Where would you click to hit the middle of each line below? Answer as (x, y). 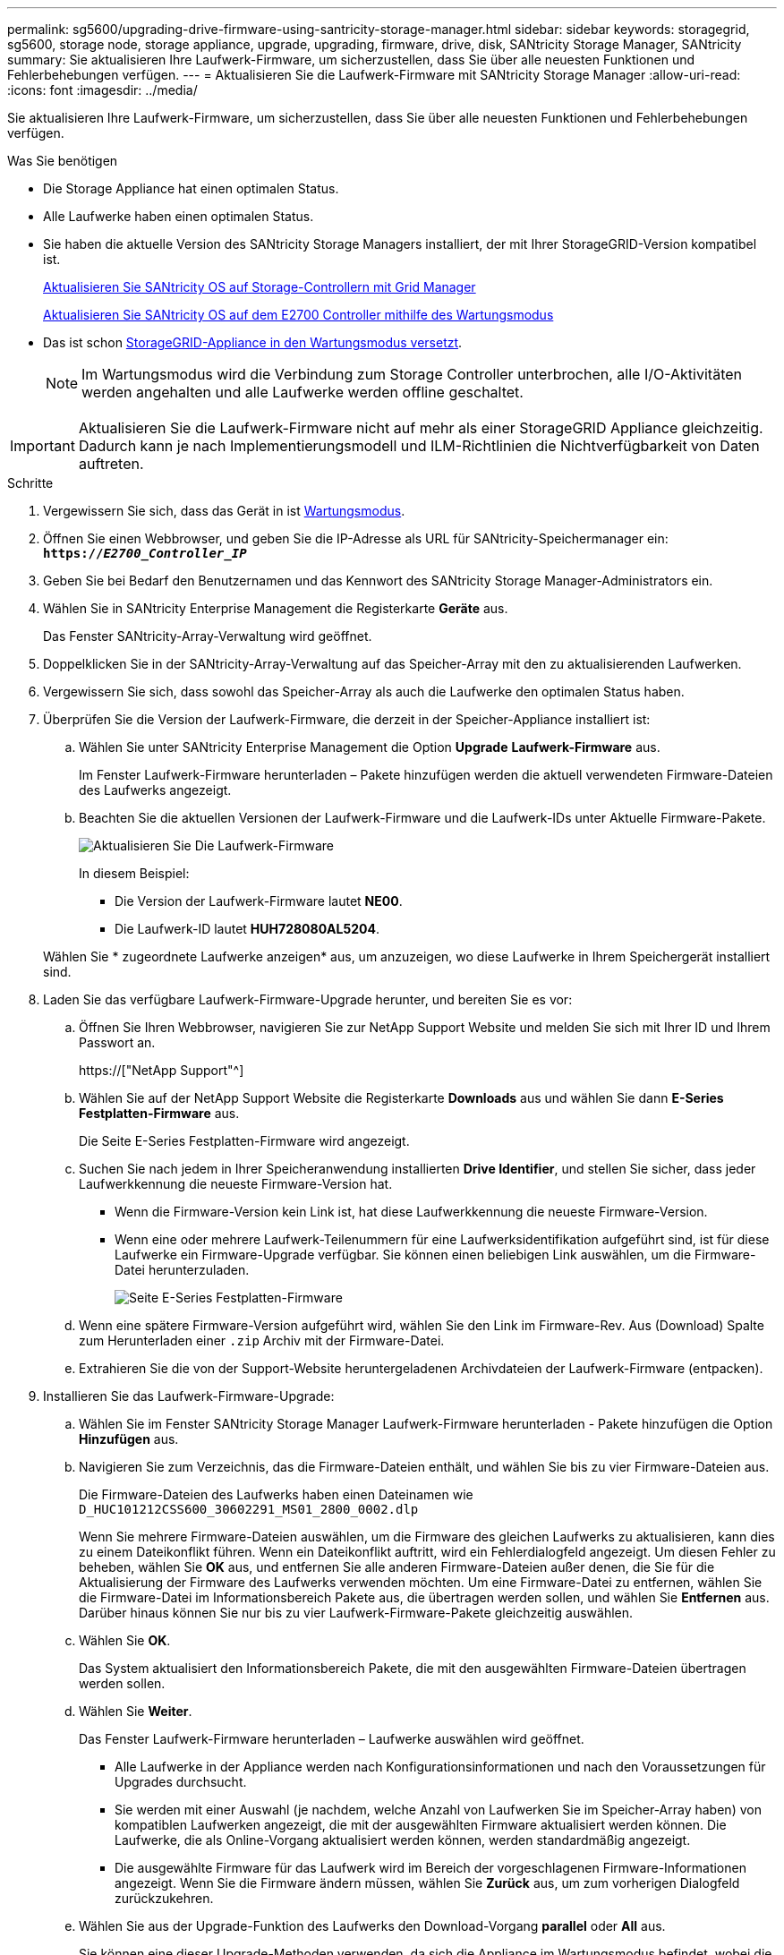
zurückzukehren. (164, 1898)
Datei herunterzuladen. (182, 1270)
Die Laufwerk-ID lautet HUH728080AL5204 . (247, 929)
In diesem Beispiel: (134, 873)
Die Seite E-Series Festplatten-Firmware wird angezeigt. (244, 1141)
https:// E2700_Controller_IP (145, 553)
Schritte (30, 483)
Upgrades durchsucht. (181, 1782)
